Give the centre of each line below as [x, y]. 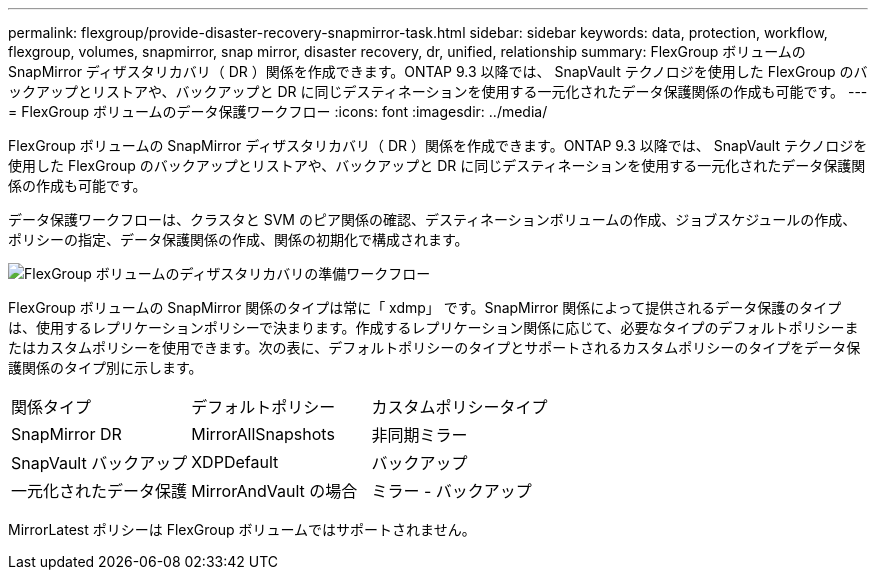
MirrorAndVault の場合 [274, 491]
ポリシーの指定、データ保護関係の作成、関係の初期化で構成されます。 [238, 239]
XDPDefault [235, 462]
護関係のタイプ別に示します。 [105, 367]
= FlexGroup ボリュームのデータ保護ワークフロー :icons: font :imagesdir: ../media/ [278, 111]
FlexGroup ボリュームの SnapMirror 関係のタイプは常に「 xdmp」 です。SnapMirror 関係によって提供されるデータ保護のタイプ [425, 307]
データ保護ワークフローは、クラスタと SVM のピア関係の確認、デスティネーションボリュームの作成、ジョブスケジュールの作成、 [432, 219]
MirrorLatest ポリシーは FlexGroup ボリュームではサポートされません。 [242, 529]
